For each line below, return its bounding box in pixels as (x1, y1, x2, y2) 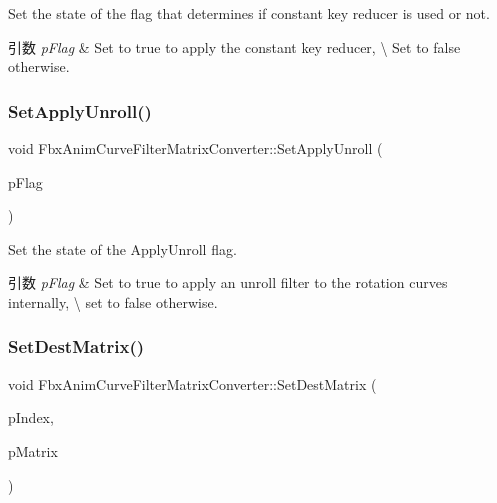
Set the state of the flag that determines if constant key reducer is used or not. (8, 3, 490, 23)
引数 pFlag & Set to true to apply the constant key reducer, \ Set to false (8, 36, 461, 57)
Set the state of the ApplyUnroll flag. (8, 238, 237, 259)
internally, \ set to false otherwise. (8, 291, 218, 312)
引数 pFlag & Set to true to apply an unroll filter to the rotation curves (8, 272, 448, 293)
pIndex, (8, 407, 54, 428)
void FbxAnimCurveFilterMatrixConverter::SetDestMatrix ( (8, 373, 377, 394)
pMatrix (8, 440, 58, 461)
